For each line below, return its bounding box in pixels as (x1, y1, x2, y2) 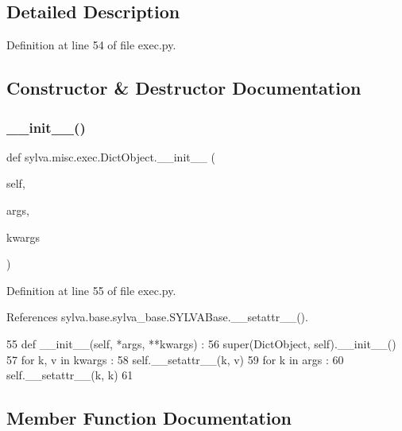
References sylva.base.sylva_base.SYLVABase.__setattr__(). (6, 309, 308, 325)
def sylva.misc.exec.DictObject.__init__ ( (6, 148, 215, 165)
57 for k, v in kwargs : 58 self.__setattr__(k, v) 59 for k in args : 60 (6, 351, 344, 367)
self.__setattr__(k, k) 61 (6, 367, 133, 383)
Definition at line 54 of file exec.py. (6, 37, 176, 53)
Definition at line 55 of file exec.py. (6, 282, 176, 298)
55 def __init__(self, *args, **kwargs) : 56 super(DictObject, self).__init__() (6, 335, 396, 351)
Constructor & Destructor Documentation (6, 76, 361, 100)
